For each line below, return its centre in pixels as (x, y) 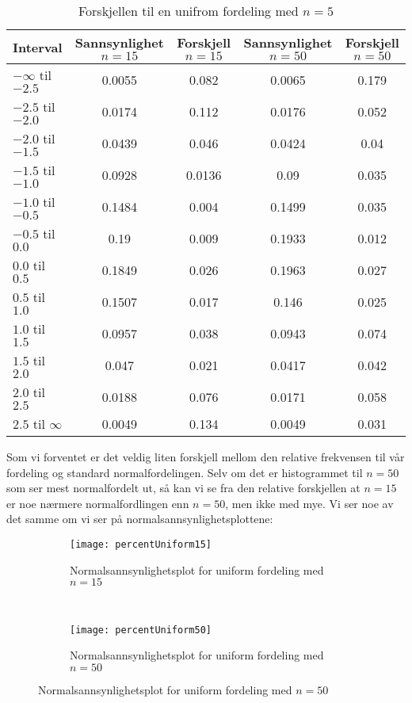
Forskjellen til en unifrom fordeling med (188, 11)
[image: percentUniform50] (141, 630)
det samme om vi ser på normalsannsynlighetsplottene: (140, 519)
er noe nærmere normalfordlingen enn (98, 503)
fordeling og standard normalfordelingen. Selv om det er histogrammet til (185, 472)
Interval (38, 47)
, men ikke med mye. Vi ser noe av (309, 503)
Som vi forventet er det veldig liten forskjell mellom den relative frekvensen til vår (206, 457)
